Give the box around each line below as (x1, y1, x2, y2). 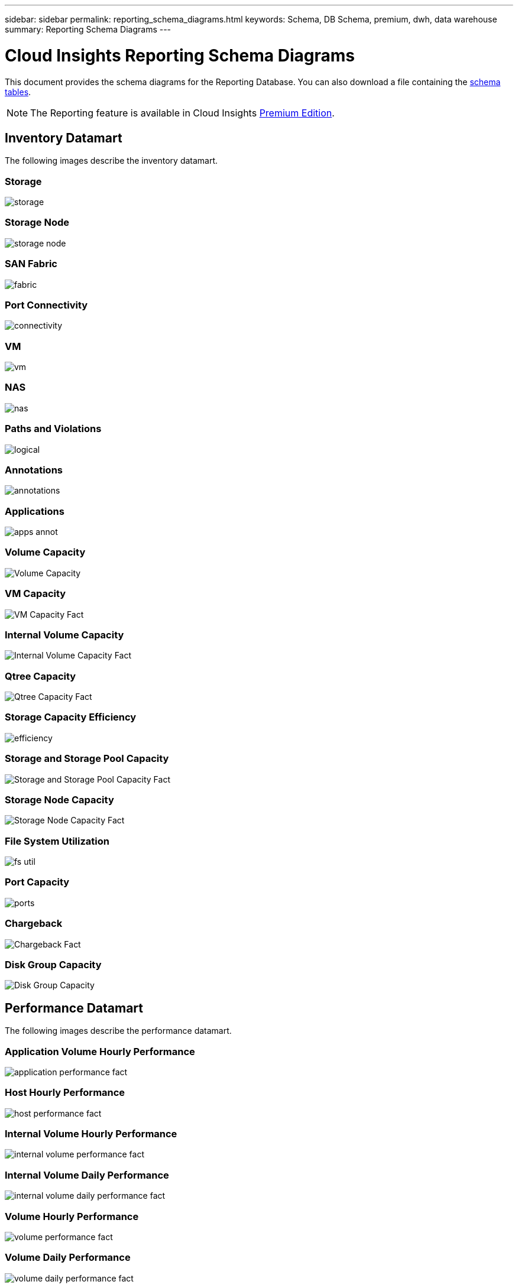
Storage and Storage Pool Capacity (5, 752, 169, 765)
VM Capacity (5, 588, 66, 600)
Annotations (5, 463, 63, 476)
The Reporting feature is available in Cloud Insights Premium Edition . (30, 106, 335, 119)
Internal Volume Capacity (5, 628, 124, 641)
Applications (5, 505, 64, 517)
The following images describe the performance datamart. (5, 1026, 232, 1036)
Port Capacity (5, 876, 70, 888)
